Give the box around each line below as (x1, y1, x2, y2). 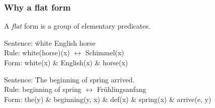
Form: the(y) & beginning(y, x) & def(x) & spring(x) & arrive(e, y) (4, 93, 211, 104)
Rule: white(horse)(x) (4, 47, 70, 58)
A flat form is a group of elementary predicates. (4, 21, 151, 31)
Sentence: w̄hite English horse (4, 37, 95, 48)
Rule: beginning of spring (4, 84, 81, 94)
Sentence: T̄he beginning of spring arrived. (4, 74, 135, 84)
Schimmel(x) (85, 47, 125, 58)
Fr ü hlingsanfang (97, 84, 147, 94)
